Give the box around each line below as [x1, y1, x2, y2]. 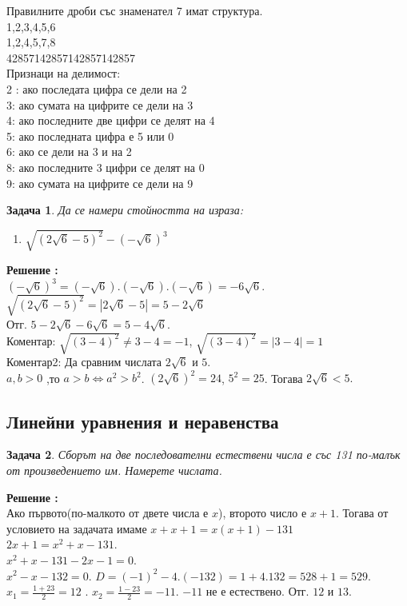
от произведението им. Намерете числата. [6, 461, 222, 478]
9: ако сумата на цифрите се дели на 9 [6, 174, 194, 191]
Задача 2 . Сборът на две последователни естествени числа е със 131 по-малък [6, 446, 401, 463]
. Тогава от [336, 504, 389, 521]
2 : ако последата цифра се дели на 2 [6, 80, 187, 97]
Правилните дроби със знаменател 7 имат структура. [6, 2, 263, 18]
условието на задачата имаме [6, 520, 147, 536]
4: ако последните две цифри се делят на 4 [6, 112, 215, 129]
